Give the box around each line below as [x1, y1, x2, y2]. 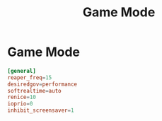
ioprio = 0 [7, 100, 33, 108]
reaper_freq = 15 [7, 74, 52, 81]
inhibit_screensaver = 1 [7, 107, 74, 114]
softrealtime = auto [7, 87, 62, 94]
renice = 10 [7, 93, 37, 101]
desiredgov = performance [7, 81, 78, 88]
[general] [7, 67, 37, 74]
